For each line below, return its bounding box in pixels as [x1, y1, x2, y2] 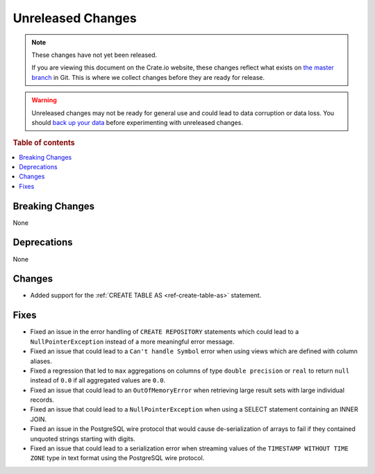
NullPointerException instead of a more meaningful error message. [30, 337, 235, 346]
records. [30, 396, 55, 404]
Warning [31, 96, 57, 104]
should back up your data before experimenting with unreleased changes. [31, 118, 243, 126]
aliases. [30, 357, 52, 365]
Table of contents [12, 138, 76, 148]
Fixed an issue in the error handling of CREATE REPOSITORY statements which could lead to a [30, 328, 299, 336]
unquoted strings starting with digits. [30, 434, 135, 443]
